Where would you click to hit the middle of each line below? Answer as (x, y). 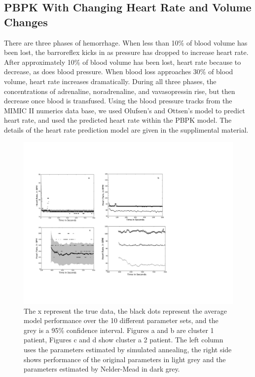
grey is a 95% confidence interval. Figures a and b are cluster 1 (119, 330)
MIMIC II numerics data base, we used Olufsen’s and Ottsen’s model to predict (125, 110)
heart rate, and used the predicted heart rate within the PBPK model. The (118, 120)
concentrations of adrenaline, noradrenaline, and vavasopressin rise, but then (120, 91)
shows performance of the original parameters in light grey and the (125, 359)
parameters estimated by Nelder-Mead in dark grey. (102, 369)
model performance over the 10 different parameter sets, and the (121, 320)
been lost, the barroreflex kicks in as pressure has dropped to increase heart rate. (126, 52)
